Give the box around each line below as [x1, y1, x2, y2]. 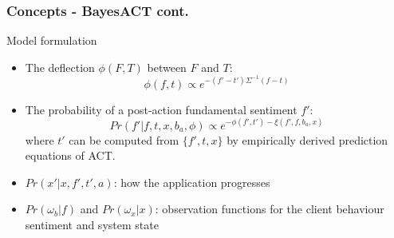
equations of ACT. [25, 147, 116, 164]
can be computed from [69, 131, 179, 148]
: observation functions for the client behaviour [155, 200, 384, 217]
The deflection [25, 58, 95, 75]
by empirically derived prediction [227, 131, 388, 148]
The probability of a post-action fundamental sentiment [25, 101, 297, 117]
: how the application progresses [113, 173, 270, 190]
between [147, 58, 187, 75]
